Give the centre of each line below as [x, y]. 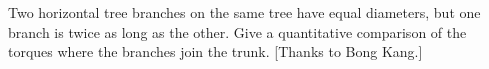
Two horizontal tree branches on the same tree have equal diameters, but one [244, 12]
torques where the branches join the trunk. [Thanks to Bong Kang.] [215, 51]
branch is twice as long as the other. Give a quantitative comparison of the [237, 31]
